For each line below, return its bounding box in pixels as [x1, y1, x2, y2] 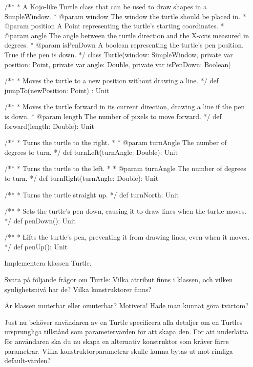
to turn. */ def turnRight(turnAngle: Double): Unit [4, 172, 159, 183]
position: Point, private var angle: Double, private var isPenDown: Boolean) [4, 59, 231, 69]
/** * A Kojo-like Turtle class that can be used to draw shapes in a [4, 1, 207, 11]
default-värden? [4, 355, 51, 366]
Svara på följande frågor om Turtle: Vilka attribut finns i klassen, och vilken [4, 274, 233, 285]
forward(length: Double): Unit [4, 121, 94, 131]
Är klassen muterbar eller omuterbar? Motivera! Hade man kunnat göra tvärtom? [4, 300, 249, 311]
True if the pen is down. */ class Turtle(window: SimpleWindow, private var [4, 49, 233, 59]
